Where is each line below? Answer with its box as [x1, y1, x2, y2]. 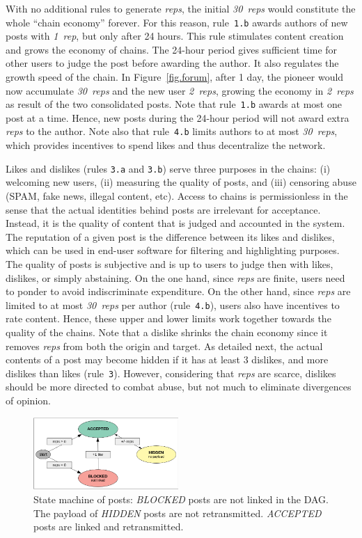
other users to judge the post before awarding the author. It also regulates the [6, 56, 339, 70]
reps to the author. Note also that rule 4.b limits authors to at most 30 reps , [6, 124, 338, 139]
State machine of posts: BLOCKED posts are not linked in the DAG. [33, 492, 329, 507]
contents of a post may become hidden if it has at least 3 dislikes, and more [6, 352, 329, 367]
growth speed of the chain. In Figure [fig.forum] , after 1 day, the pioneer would [6, 70, 344, 84]
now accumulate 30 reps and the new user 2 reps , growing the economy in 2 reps [6, 83, 354, 97]
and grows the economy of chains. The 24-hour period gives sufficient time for [6, 42, 338, 56]
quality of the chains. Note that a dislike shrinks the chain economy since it [6, 324, 328, 339]
